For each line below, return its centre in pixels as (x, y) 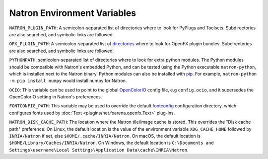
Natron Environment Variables (73, 13)
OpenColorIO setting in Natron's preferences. (56, 97)
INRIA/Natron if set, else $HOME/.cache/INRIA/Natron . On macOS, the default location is (105, 136)
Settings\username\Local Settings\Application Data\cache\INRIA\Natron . (99, 150)
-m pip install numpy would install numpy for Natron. (68, 81)
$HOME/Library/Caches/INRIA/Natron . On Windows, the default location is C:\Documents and (111, 143)
